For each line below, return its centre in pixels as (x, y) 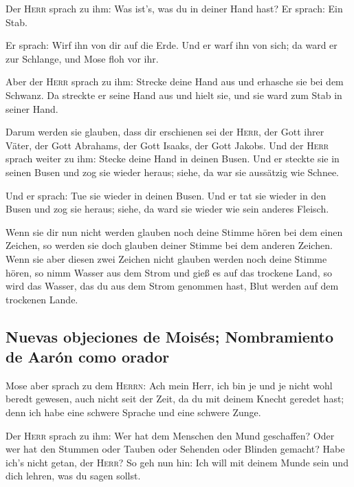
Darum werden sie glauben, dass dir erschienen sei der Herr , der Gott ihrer (165, 132)
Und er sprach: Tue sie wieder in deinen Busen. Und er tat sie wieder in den (166, 195)
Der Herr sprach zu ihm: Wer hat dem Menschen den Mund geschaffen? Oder (170, 435)
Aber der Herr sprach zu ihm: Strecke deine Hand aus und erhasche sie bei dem (175, 82)
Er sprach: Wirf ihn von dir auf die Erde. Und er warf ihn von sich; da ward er (172, 45)
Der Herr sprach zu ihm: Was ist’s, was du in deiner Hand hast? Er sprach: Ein (174, 8)
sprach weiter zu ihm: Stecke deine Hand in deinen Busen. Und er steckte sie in (173, 159)
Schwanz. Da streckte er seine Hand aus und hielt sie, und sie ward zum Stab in (174, 95)
